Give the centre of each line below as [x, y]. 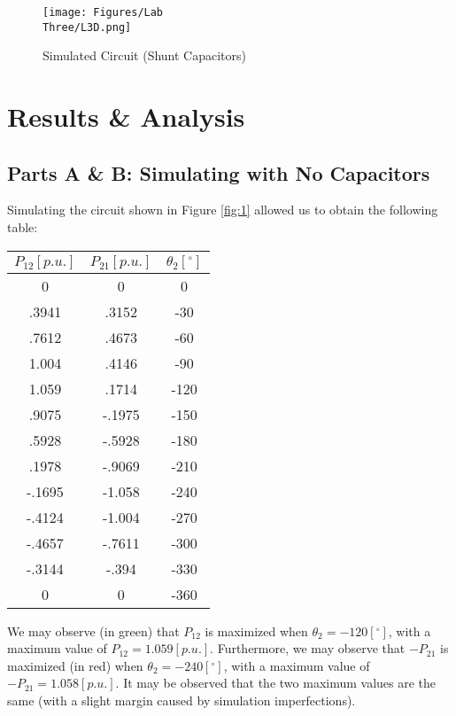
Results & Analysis [126, 117]
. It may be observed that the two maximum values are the [276, 683]
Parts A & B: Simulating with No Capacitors [219, 172]
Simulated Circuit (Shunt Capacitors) [145, 55]
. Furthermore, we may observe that [308, 648]
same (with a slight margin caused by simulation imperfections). [182, 700]
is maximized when [256, 630]
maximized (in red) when [75, 665]
